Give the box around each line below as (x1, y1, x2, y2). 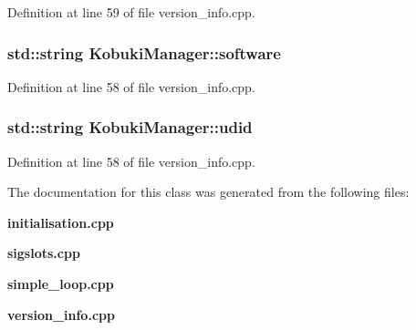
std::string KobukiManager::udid (7, 116, 253, 139)
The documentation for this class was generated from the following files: (7, 182, 410, 201)
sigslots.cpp (7, 243, 80, 263)
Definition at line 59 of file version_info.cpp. (7, 3, 255, 21)
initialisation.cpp (7, 212, 114, 232)
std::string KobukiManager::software (7, 41, 281, 64)
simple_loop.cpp (7, 274, 114, 293)
